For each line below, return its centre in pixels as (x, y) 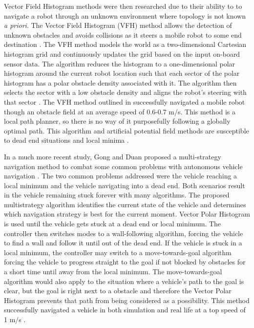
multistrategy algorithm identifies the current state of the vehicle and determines (125, 204)
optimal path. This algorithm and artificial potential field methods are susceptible (127, 130)
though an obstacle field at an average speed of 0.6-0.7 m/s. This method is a (120, 111)
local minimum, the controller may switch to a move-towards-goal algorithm (118, 252)
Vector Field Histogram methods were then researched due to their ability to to (123, 6)
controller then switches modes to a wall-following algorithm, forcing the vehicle (124, 233)
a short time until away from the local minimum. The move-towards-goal (113, 272)
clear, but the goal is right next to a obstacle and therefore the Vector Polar (118, 291)
